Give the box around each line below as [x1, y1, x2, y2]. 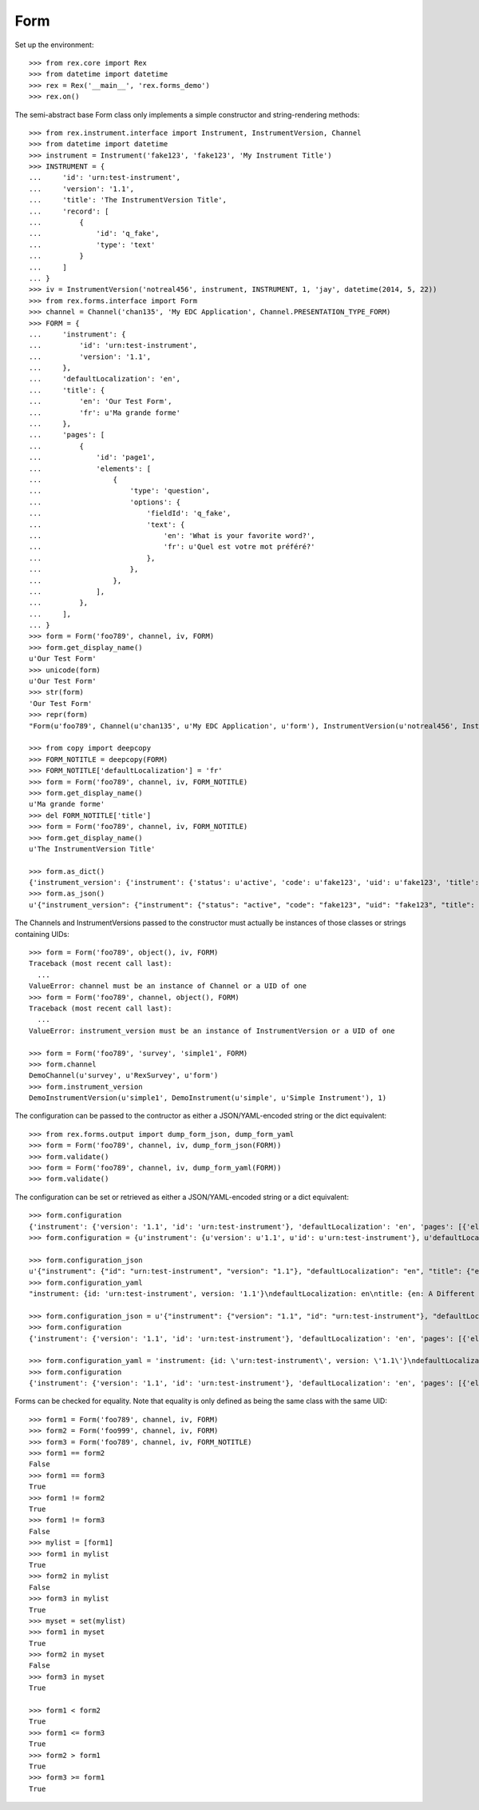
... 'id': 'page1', [29, 452, 156, 462]
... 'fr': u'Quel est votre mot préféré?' [29, 542, 315, 552]
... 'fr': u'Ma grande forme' [29, 408, 181, 417]
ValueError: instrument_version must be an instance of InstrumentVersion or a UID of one [29, 1026, 395, 1035]
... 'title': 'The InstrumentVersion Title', [29, 196, 228, 205]
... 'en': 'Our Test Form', [29, 397, 172, 406]
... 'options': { [29, 497, 181, 507]
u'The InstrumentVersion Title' [29, 844, 156, 853]
